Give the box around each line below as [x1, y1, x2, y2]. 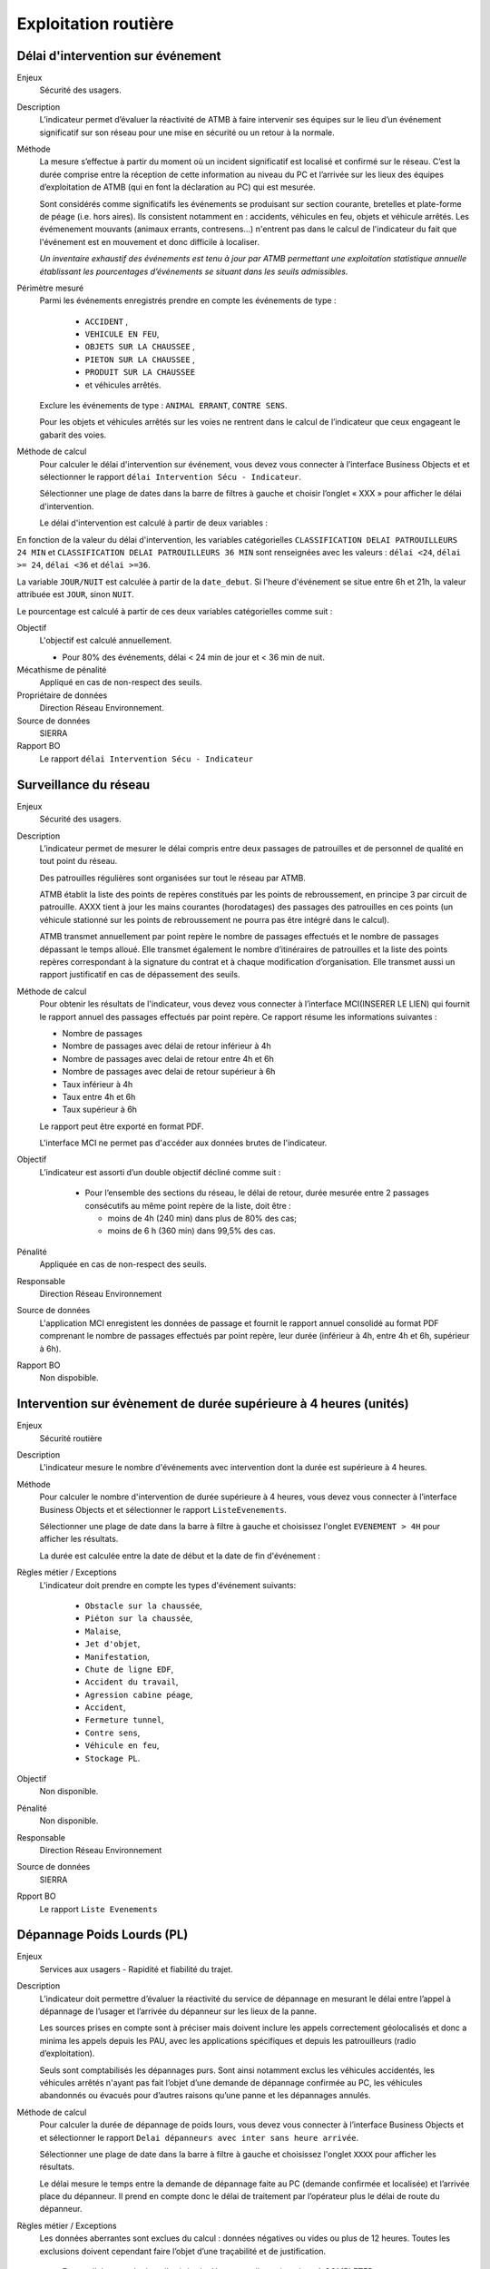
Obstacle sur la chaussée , [84, 1600, 203, 1611]
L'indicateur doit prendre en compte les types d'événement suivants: [39, 1579, 297, 1590]
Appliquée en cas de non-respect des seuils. [39, 1259, 208, 1270]
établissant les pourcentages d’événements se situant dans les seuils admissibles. [39, 266, 348, 277]
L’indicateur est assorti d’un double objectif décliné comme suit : [39, 1166, 281, 1177]
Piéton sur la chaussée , [84, 1613, 193, 1624]
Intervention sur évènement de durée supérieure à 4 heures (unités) [16, 1396, 409, 1411]
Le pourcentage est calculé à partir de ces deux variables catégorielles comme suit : [16, 605, 333, 616]
